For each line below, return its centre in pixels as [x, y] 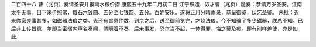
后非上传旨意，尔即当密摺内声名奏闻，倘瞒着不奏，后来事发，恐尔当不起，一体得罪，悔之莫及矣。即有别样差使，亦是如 [154, 28]
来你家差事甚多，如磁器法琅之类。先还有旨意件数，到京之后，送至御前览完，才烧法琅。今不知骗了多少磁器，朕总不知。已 [157, 20]
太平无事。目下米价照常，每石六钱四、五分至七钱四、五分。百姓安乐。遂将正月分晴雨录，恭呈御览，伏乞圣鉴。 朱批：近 [155, 12]
